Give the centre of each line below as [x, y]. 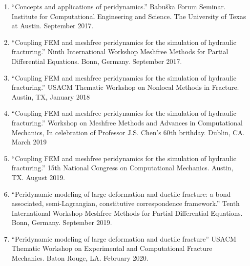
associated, [28, 203]
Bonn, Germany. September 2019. [62, 222]
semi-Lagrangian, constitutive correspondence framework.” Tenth [143, 203]
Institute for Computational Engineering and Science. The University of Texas [129, 16]
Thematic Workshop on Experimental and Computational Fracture [112, 248]
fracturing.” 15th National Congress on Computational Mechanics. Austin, [122, 168]
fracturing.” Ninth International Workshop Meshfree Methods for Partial [120, 51]
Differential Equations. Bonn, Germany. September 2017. [97, 61]
